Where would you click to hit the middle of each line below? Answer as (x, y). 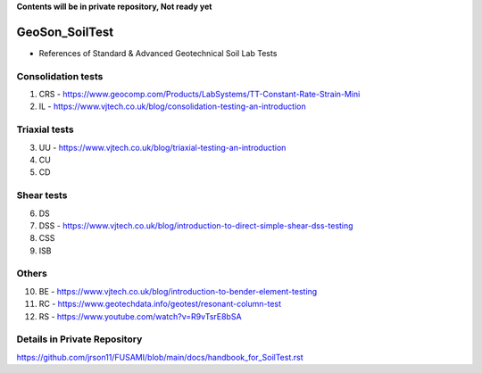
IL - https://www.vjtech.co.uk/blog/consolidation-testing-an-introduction (173, 106)
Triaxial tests (46, 129)
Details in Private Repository (79, 339)
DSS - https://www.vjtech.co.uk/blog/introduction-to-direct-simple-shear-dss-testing (196, 225)
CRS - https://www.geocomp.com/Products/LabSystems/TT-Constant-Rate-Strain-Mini (199, 95)
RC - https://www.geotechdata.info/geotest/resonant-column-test (160, 304)
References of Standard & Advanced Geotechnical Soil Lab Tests (158, 53)
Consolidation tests (60, 76)
